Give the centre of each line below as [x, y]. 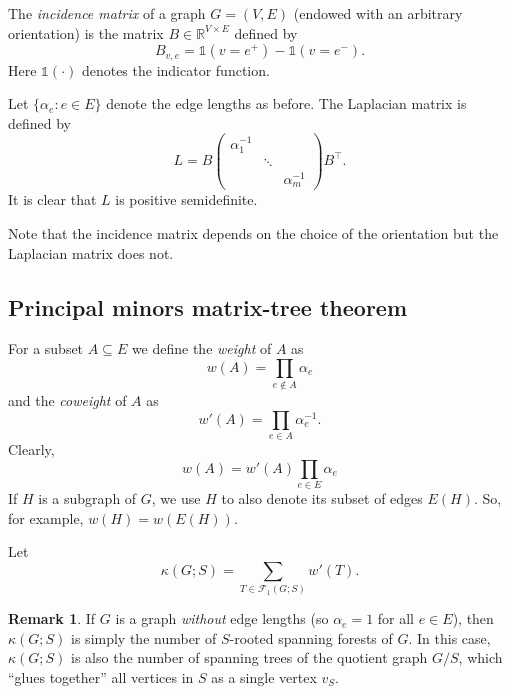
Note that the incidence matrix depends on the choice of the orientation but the [253, 232]
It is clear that [52, 199]
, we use [176, 498]
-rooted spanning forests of [311, 637]
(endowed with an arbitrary [378, 13]
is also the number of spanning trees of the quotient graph [249, 657]
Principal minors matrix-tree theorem [208, 306]
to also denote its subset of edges [322, 498]
